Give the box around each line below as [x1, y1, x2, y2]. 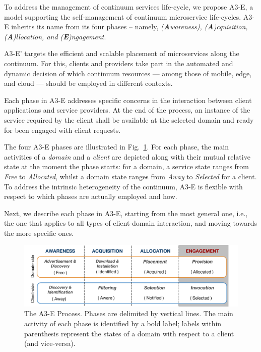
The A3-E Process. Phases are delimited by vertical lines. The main [24, 308, 233, 319]
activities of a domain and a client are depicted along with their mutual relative [4, 151, 250, 162]
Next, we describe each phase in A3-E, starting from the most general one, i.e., [4, 208, 248, 218]
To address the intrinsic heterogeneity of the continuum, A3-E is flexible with [4, 181, 243, 191]
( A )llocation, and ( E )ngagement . [4, 31, 106, 41]
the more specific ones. [4, 227, 74, 238]
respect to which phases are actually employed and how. [4, 191, 177, 202]
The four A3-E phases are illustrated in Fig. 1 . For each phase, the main [4, 141, 229, 152]
